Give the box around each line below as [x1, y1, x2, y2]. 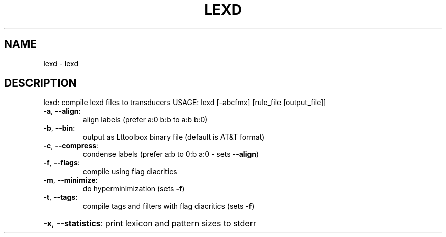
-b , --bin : [43, 124, 75, 133]
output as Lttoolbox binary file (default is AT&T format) [82, 132, 265, 142]
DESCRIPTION [4, 77, 77, 90]
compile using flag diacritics [82, 167, 177, 176]
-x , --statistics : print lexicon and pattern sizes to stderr [43, 218, 256, 229]
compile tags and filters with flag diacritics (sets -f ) [82, 201, 255, 211]
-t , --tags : [43, 193, 78, 202]
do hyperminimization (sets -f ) [82, 184, 185, 193]
